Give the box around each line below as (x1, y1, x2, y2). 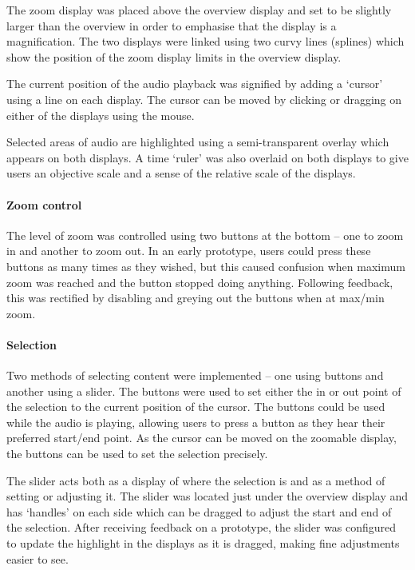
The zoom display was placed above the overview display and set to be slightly (6, 2, 392, 18)
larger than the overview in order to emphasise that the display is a (6, 17, 337, 34)
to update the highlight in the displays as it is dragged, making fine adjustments (6, 535, 400, 552)
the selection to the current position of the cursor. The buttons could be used (6, 398, 385, 415)
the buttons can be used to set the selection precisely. (6, 445, 268, 462)
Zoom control (6, 196, 82, 213)
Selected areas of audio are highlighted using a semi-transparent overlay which (6, 134, 389, 150)
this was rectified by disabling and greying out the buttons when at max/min (6, 289, 385, 306)
